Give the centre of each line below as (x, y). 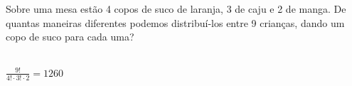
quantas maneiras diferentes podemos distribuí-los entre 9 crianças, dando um (175, 22)
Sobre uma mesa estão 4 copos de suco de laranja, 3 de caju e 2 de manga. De (176, 9)
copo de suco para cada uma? (70, 37)
